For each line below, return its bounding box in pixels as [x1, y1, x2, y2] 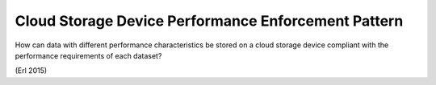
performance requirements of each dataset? [15, 51, 162, 60]
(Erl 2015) [15, 66, 48, 75]
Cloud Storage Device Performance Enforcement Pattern [15, 12, 404, 30]
